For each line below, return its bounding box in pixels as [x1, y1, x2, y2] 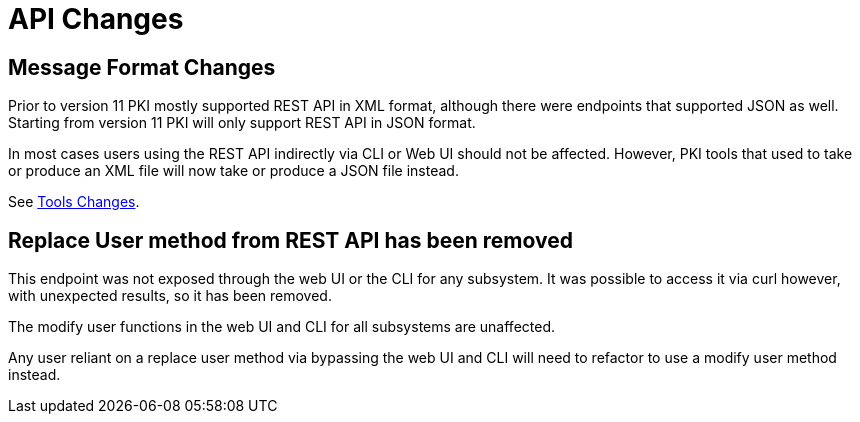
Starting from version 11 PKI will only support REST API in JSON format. [8, 114, 476, 132]
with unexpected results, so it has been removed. [8, 287, 332, 305]
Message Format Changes [8, 54, 276, 80]
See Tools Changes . [8, 193, 140, 211]
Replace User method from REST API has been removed [8, 227, 573, 253]
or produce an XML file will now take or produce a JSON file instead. [8, 162, 459, 180]
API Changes [8, 2, 184, 36]
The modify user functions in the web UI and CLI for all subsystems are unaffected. [8, 318, 556, 336]
